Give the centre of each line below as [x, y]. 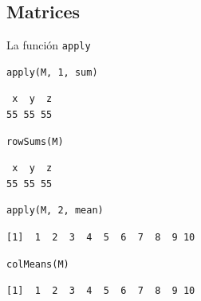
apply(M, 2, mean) [55, 211]
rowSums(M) [35, 141]
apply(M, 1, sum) [52, 72]
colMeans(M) [38, 264]
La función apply [49, 45]
